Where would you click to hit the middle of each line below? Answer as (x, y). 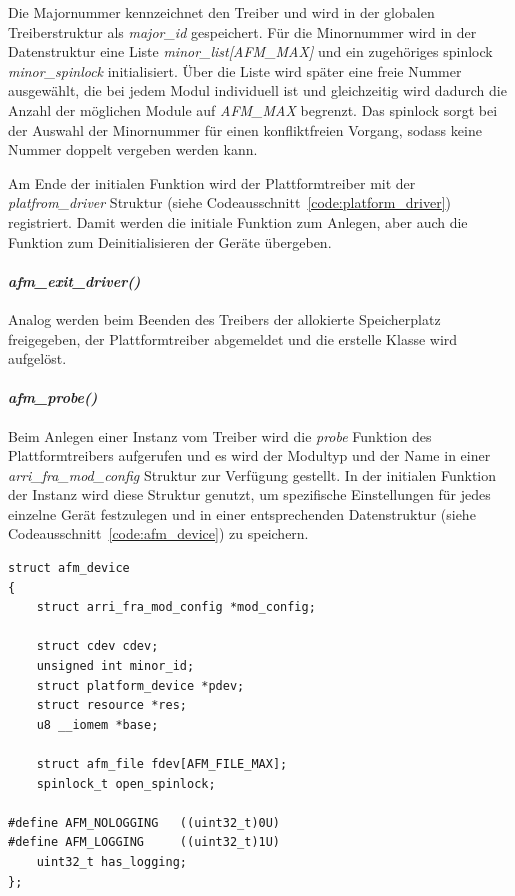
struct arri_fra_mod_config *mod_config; (176, 607)
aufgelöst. (37, 358)
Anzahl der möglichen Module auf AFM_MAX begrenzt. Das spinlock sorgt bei (253, 109)
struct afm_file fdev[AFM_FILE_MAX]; (162, 764)
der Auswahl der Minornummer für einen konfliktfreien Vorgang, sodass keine (245, 129)
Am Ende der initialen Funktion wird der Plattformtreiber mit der (212, 182)
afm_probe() (53, 397)
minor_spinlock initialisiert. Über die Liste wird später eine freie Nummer (235, 70)
